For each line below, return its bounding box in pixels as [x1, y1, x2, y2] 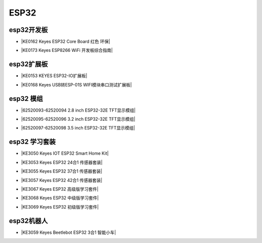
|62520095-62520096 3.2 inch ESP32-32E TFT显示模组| [21, 116, 135, 122]
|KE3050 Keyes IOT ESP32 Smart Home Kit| [21, 150, 109, 156]
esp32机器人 [9, 216, 48, 225]
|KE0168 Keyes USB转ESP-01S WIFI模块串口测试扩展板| [21, 81, 132, 87]
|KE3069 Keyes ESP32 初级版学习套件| [21, 204, 99, 210]
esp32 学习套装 [9, 138, 56, 146]
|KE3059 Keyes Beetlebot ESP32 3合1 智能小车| [21, 229, 116, 235]
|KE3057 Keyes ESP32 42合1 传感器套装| [21, 177, 103, 183]
